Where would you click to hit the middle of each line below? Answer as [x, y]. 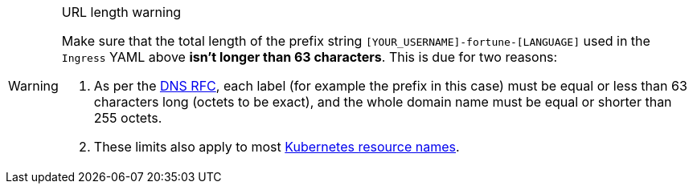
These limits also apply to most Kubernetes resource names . [277, 147]
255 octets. [128, 118]
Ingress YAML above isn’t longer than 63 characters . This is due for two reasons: [310, 57]
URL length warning [121, 12]
